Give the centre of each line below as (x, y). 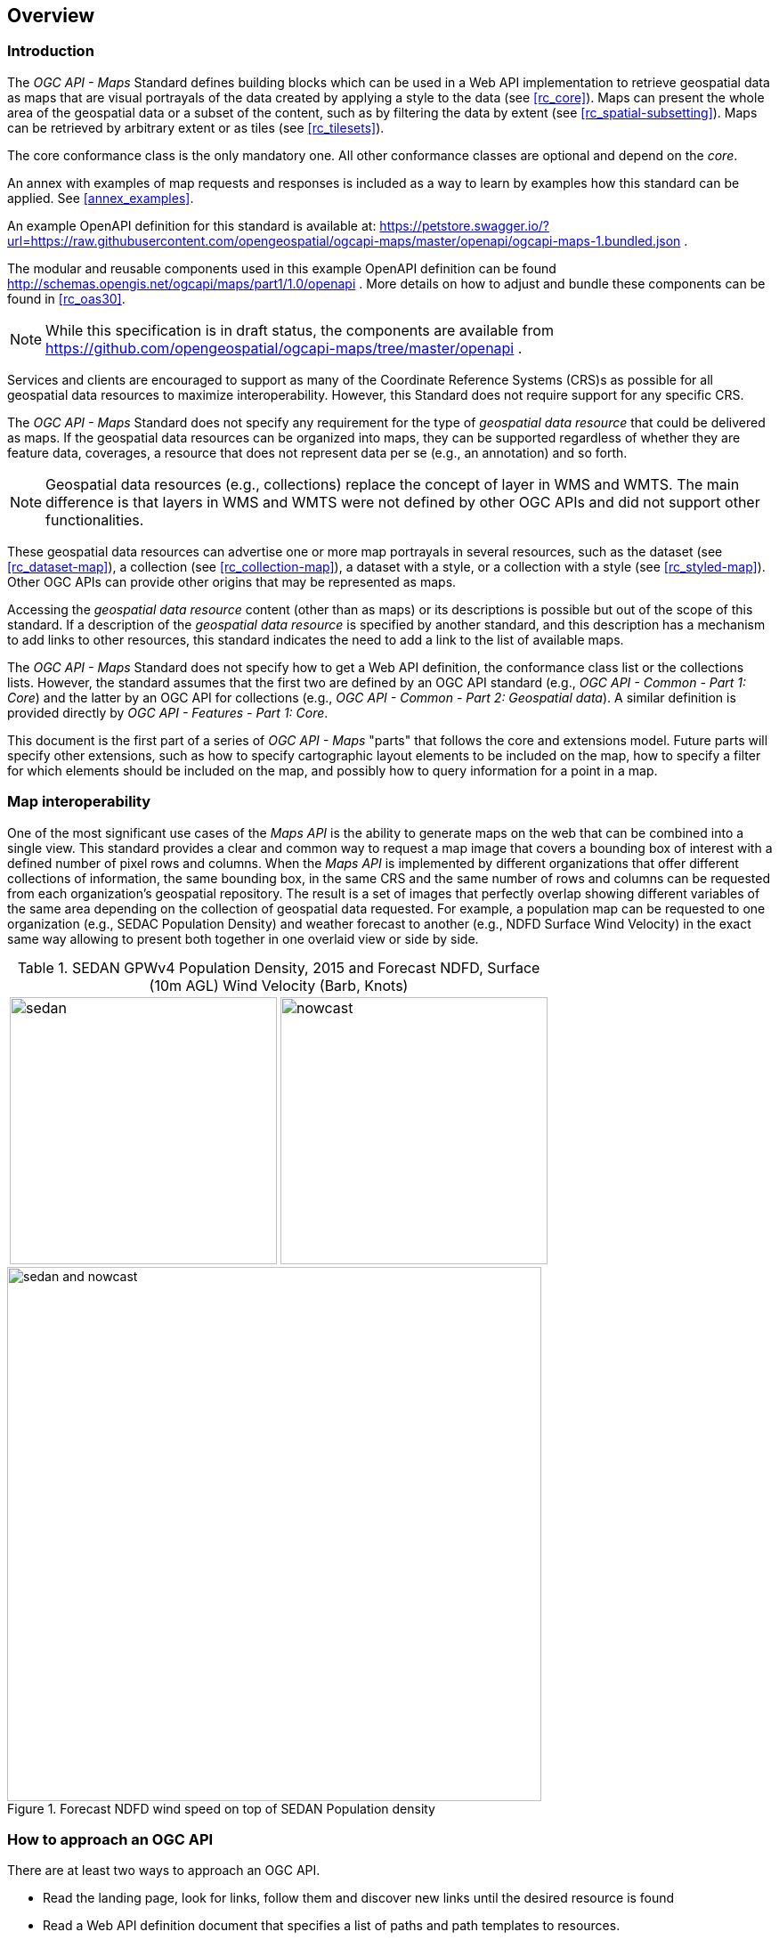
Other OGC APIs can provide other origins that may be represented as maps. (232, 581)
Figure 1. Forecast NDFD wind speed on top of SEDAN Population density (221, 1808)
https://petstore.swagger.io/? (464, 225)
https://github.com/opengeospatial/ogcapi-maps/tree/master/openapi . (284, 348)
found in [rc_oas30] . (66, 298)
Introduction (51, 51)
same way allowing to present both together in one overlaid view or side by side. (243, 938)
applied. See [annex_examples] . (101, 198)
